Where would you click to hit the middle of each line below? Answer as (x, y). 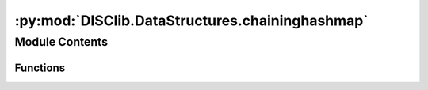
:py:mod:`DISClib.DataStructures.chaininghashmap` (191, 21)
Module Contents (61, 42)
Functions (40, 67)
